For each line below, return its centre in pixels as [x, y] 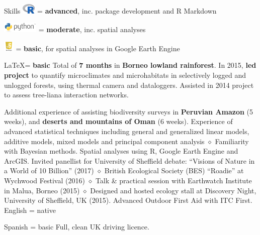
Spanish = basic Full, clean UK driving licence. [77, 227]
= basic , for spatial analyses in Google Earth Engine [98, 48]
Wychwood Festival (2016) [45, 180]
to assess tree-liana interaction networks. [66, 95]
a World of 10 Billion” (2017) [49, 170]
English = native [30, 210]
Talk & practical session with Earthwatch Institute [174, 180]
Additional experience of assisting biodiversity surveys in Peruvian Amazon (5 [129, 111]
